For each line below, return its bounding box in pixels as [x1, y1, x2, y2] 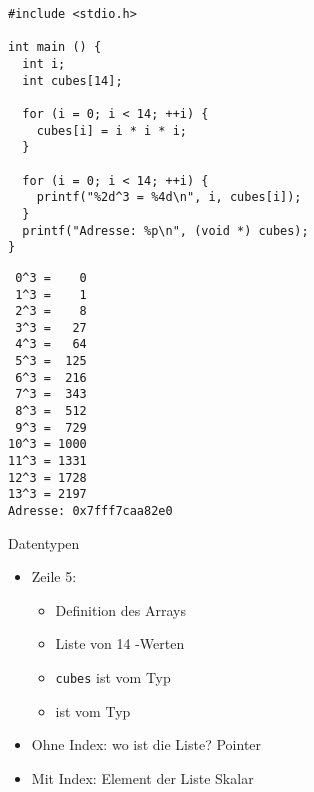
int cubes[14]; [22, 73, 123, 88]
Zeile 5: [31, 566, 77, 587]
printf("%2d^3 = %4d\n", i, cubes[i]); [36, 190, 302, 205]
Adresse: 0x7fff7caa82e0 [8, 504, 173, 519]
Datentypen [8, 532, 80, 553]
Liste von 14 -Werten [55, 633, 185, 654]
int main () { [8, 40, 102, 55]
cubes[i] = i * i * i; [36, 123, 187, 138]
